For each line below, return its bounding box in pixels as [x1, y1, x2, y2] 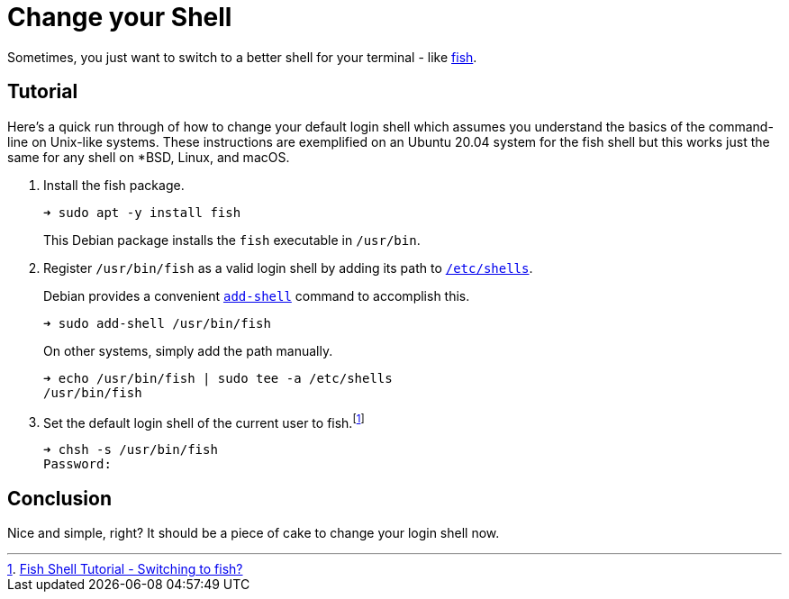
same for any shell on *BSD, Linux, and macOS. [7, 149, 290, 165]
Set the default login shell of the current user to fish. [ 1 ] [43, 412, 365, 431]
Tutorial [7, 80, 78, 104]
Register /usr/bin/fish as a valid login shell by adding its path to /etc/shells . [43, 259, 533, 276]
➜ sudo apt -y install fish [43, 204, 241, 220]
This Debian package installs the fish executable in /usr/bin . [43, 231, 421, 248]
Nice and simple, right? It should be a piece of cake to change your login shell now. [7, 525, 500, 541]
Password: [43, 457, 112, 472]
